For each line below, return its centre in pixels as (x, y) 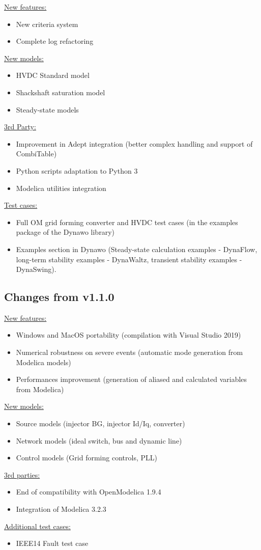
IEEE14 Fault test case (52, 543)
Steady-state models (47, 109)
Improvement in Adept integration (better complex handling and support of (134, 143)
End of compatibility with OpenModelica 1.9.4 (89, 492)
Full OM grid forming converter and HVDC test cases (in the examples (127, 222)
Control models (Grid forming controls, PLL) (86, 458)
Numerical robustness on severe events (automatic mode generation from (129, 352)
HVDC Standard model (53, 75)
